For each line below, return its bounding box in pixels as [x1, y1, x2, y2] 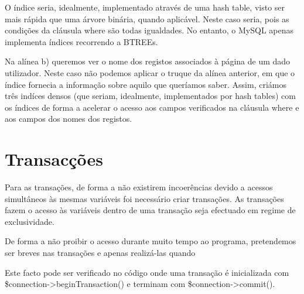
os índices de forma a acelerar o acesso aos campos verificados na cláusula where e [5, 101, 299, 113]
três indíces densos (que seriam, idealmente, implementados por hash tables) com [5, 90, 296, 102]
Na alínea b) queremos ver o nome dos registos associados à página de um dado [5, 55, 291, 67]
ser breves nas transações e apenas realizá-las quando [5, 247, 196, 259]
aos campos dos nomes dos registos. [5, 112, 132, 125]
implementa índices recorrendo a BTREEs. [5, 35, 158, 47]
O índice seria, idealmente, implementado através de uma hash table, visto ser [5, 1, 285, 13]
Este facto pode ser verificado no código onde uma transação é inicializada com [5, 266, 289, 278]
